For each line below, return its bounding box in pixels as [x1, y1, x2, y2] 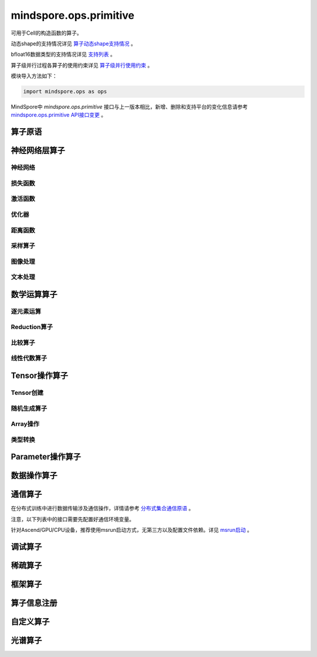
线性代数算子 [11, 354, 48, 363]
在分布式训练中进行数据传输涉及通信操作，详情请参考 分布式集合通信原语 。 [11, 505, 194, 512]
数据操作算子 [11, 471, 58, 481]
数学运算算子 [11, 289, 58, 299]
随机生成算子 [11, 404, 48, 413]
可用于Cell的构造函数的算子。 [11, 29, 82, 36]
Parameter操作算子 [11, 452, 82, 462]
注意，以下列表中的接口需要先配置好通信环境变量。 [11, 515, 134, 522]
